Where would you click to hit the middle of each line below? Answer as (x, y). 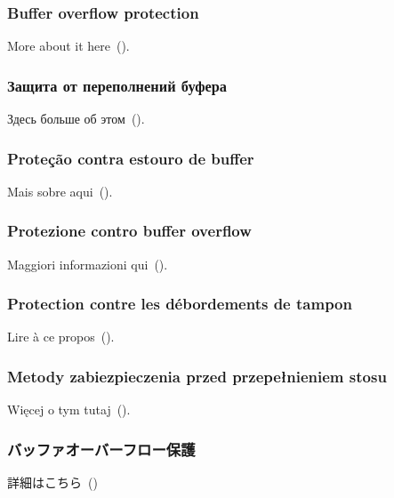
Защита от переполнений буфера (117, 85)
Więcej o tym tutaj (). (69, 410)
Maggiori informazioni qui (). (88, 264)
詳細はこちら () (52, 482)
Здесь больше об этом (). (76, 119)
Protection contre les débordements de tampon (180, 304)
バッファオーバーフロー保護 (101, 449)
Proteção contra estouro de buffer (131, 158)
